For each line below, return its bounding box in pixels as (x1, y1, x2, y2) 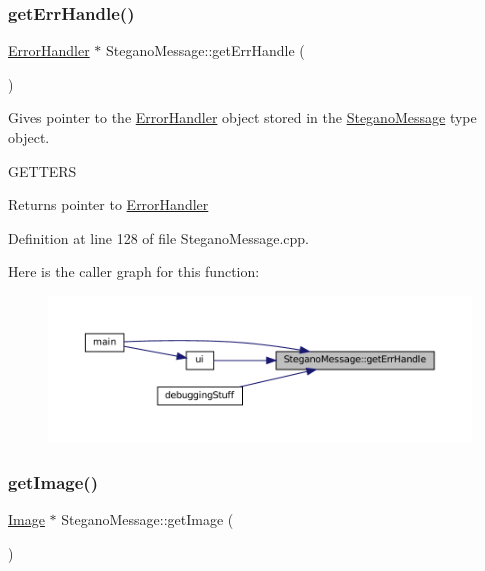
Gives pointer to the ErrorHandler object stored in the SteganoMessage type (8, 107, 477, 128)
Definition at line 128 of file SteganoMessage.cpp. (8, 227, 309, 248)
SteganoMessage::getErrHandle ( (106, 40, 305, 61)
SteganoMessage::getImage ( (61, 509, 234, 530)
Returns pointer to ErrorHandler (8, 194, 209, 215)
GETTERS (8, 160, 77, 181)
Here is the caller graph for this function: (8, 261, 260, 282)
